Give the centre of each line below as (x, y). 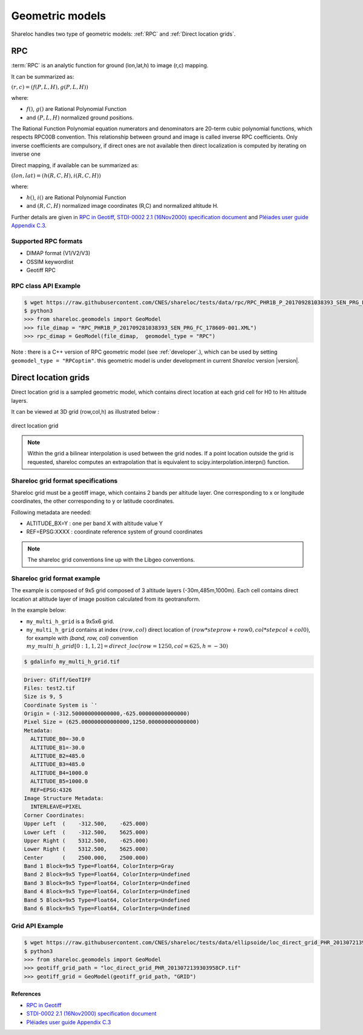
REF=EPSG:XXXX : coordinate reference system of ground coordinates (115, 532)
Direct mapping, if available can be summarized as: (75, 165)
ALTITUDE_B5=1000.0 (59, 782)
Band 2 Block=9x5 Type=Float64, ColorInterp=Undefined (107, 875)
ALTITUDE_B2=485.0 (57, 756)
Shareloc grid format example (56, 578)
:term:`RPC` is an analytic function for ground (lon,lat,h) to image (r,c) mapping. (110, 65)
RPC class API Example (46, 286)
